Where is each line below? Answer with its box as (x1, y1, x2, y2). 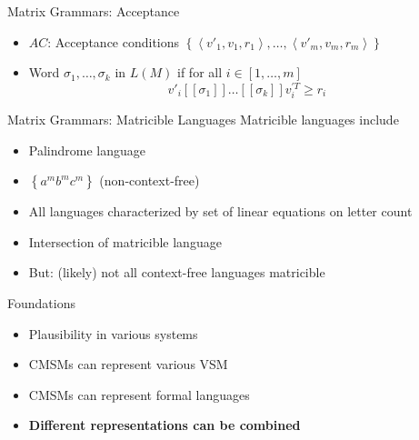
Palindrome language (28, 140, 145, 159)
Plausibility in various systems (28, 324, 198, 343)
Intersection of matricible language (28, 232, 222, 251)
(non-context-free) (99, 171, 200, 190)
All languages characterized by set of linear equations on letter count (28, 202, 413, 221)
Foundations (7, 293, 75, 312)
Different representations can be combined (28, 415, 301, 435)
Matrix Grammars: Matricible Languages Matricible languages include (7, 110, 399, 129)
